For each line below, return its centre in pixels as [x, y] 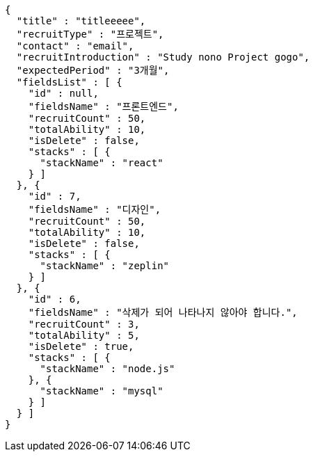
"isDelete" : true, [81, 346]
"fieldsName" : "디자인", [95, 209]
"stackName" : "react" [102, 163]
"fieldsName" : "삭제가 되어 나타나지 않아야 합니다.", [163, 312]
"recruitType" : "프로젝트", [90, 34]
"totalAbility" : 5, [84, 335]
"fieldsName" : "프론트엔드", [103, 106]
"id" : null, [63, 93]
